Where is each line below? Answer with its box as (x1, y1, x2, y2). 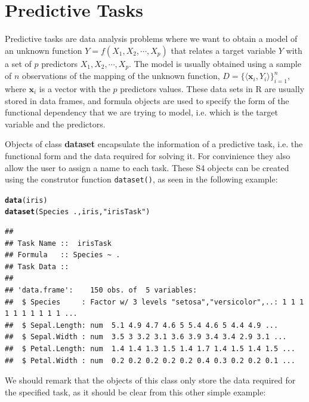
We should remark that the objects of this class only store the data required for (5, 374, 296, 386)
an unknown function (5, 44, 82, 56)
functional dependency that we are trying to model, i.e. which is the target (5, 106, 278, 118)
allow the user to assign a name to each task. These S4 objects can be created (5, 161, 289, 173)
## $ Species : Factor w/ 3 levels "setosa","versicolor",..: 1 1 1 (5, 297, 304, 306)
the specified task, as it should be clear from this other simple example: (5, 385, 266, 398)
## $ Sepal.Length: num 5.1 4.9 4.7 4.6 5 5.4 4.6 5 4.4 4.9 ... (5, 321, 279, 330)
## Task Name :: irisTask (5, 239, 112, 248)
